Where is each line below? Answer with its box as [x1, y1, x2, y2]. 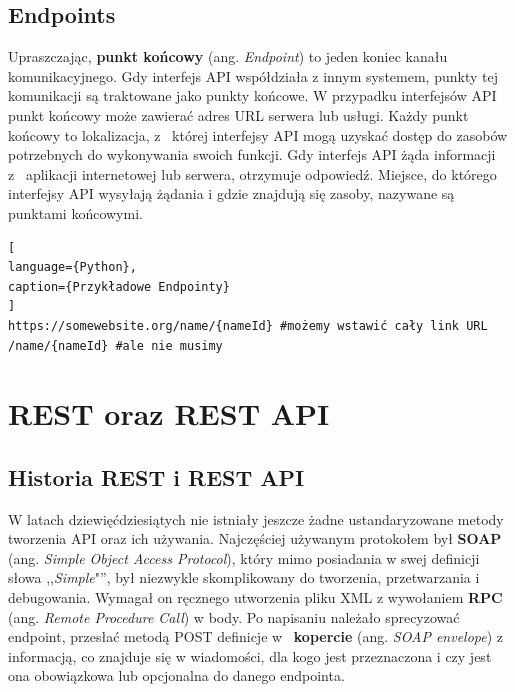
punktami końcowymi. [8, 202, 143, 223]
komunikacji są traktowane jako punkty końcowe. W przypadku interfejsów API [8, 85, 497, 106]
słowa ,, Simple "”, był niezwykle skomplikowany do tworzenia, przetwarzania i [8, 567, 480, 588]
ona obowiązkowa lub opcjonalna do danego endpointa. [8, 665, 345, 686]
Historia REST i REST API [8, 461, 305, 492]
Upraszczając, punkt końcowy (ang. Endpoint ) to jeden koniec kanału [8, 46, 448, 67]
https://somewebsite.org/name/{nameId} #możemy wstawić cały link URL [8, 318, 488, 333]
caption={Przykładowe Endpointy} [8, 279, 230, 294]
